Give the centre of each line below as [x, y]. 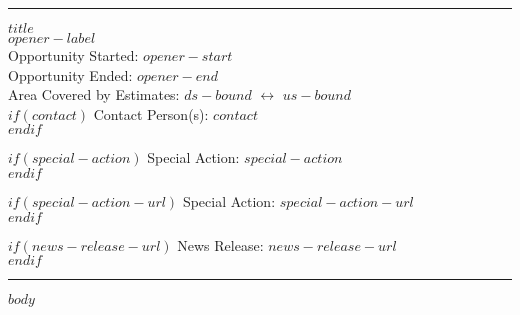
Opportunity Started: [73, 55]
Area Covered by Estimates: [94, 94]
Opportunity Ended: [70, 74]
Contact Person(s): [151, 113]
